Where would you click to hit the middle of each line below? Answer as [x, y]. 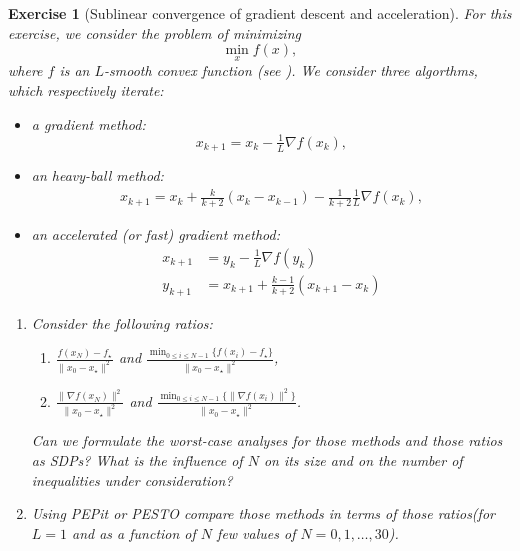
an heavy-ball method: [97, 175]
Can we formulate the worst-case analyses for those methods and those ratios [267, 440]
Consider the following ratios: [122, 322]
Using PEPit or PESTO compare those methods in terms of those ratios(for [263, 513]
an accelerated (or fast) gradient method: [155, 234]
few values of [256, 532]
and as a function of [134, 532]
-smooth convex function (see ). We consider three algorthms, [291, 70]
